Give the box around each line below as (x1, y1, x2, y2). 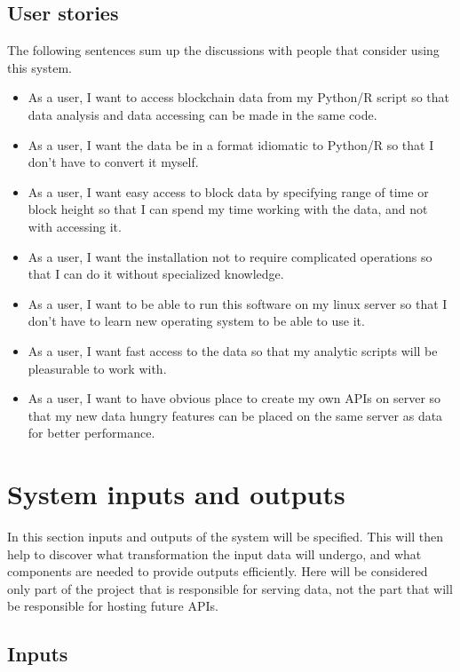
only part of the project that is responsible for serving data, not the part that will (7, 579, 453, 597)
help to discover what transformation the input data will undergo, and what (7, 544, 422, 563)
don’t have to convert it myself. (28, 153, 199, 171)
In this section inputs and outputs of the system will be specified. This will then (7, 527, 444, 546)
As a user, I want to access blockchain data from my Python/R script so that (28, 88, 449, 107)
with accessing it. (28, 217, 122, 235)
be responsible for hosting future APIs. (7, 597, 218, 615)
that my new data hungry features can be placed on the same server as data (28, 406, 443, 424)
